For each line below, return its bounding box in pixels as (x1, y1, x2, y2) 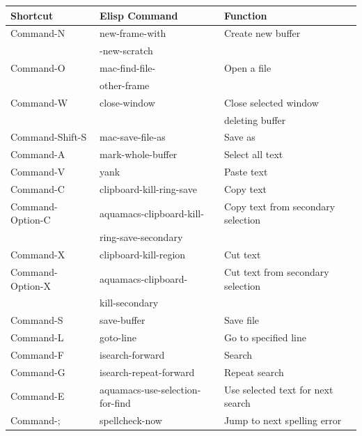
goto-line (100, 330, 136, 345)
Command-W (10, 95, 68, 109)
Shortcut (10, 8, 54, 22)
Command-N (10, 26, 65, 40)
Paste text (223, 164, 268, 179)
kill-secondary (100, 295, 159, 310)
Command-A (10, 147, 65, 162)
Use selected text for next (223, 382, 333, 396)
